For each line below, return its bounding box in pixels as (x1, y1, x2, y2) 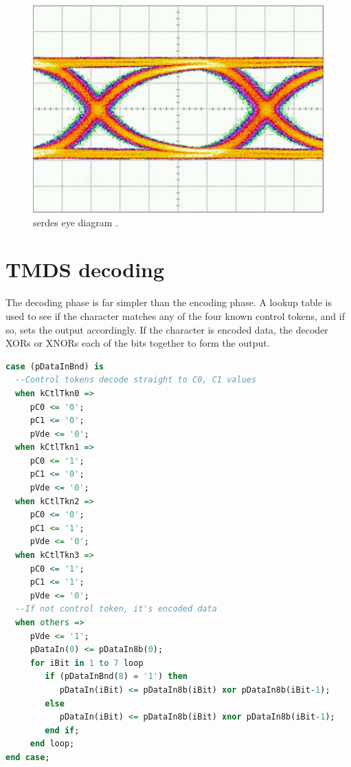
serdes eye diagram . (33, 215, 118, 229)
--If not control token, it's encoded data (15, 604, 217, 614)
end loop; (30, 739, 75, 749)
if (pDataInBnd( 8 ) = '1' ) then (45, 671, 188, 682)
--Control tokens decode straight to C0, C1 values (15, 375, 257, 385)
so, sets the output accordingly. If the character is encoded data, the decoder (5, 322, 328, 336)
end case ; (5, 752, 50, 762)
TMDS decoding (5, 255, 165, 283)
